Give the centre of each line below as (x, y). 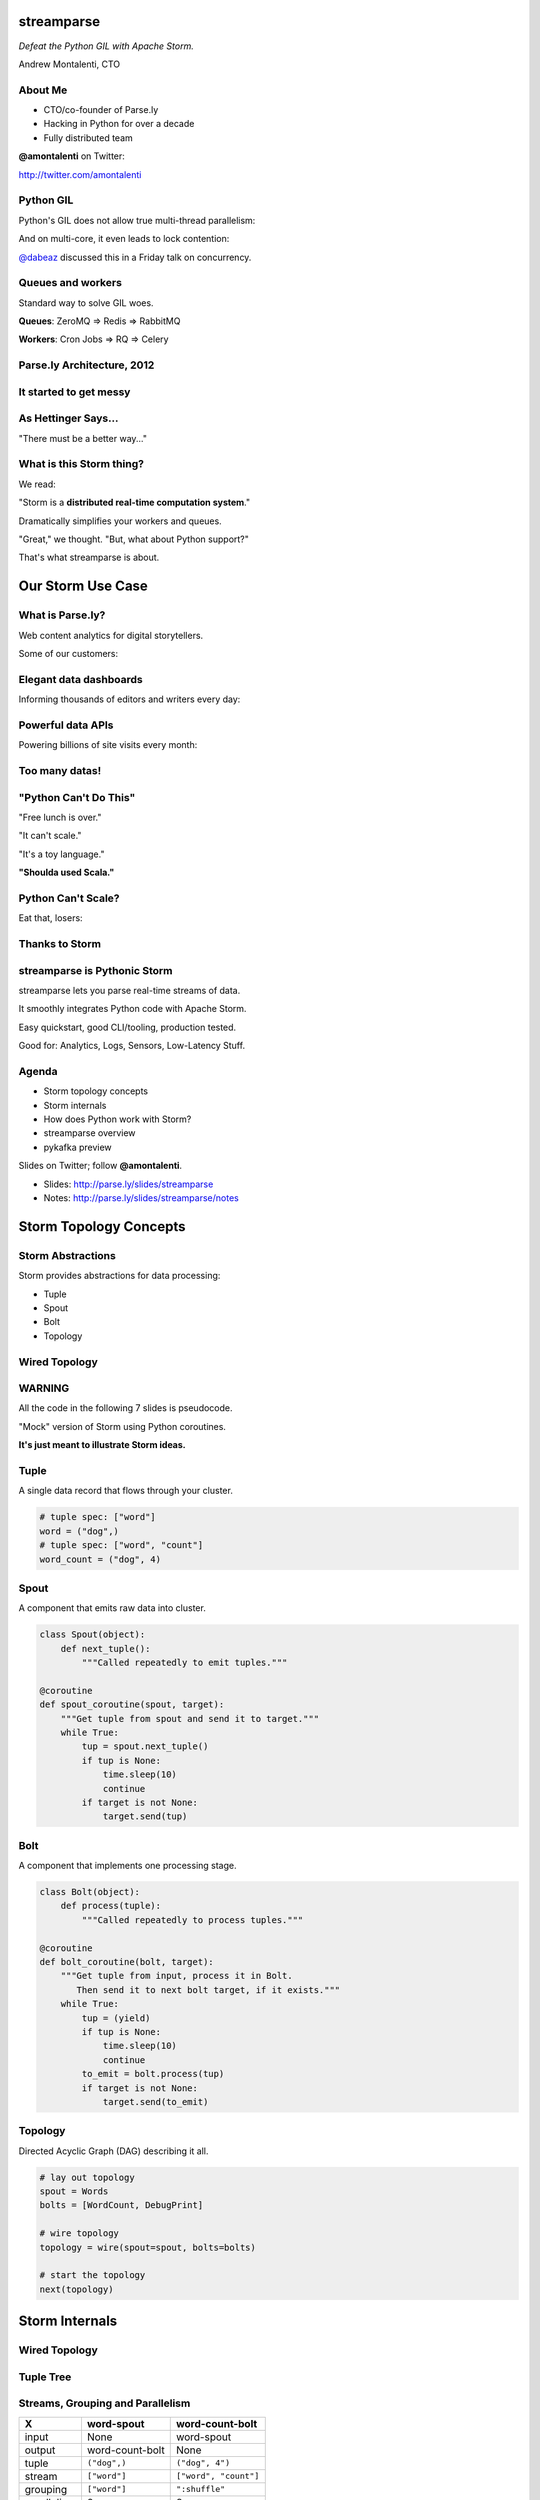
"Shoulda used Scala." (66, 872)
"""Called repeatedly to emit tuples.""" (184, 1663)
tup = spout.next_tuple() (145, 1746)
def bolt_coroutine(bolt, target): (126, 1961)
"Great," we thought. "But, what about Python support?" (134, 539)
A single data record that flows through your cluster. (126, 1491)
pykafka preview (77, 1147)
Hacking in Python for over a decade (119, 124)
